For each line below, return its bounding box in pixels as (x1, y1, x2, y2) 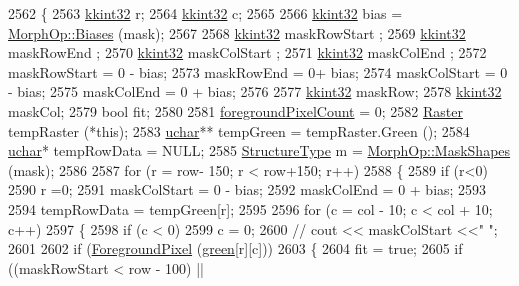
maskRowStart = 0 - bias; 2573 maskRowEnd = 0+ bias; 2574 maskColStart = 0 (8, 61, 508, 82)
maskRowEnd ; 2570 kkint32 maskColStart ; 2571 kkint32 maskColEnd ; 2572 (8, 42, 487, 63)
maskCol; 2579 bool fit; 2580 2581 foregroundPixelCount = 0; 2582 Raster (8, 100, 463, 121)
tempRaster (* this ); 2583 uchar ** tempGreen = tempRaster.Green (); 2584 (8, 120, 470, 141)
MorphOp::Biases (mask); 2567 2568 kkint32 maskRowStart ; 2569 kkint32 (8, 22, 466, 43)
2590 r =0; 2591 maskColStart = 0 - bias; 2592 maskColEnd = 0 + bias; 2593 (8, 179, 487, 200)
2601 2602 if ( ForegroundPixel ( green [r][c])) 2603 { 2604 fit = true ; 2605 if (8, 238, 463, 259)
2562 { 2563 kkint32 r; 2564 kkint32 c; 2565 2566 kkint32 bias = (8, 3, 403, 23)
